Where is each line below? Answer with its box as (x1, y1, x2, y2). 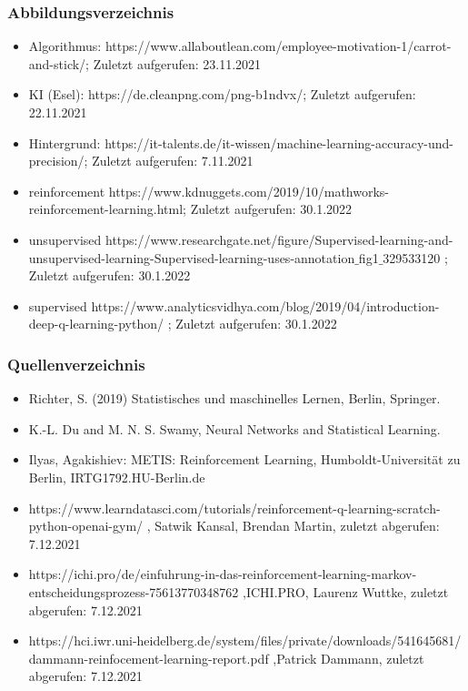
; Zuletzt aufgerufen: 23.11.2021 (85, 54, 262, 73)
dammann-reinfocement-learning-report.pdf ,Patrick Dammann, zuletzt (28, 648, 424, 667)
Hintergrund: (28, 133, 101, 152)
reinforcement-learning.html (28, 199, 184, 218)
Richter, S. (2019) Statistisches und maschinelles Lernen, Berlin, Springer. (28, 389, 441, 408)
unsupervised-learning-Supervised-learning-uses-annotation (28, 248, 355, 267)
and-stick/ (28, 54, 86, 73)
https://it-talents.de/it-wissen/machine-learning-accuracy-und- (105, 133, 453, 152)
